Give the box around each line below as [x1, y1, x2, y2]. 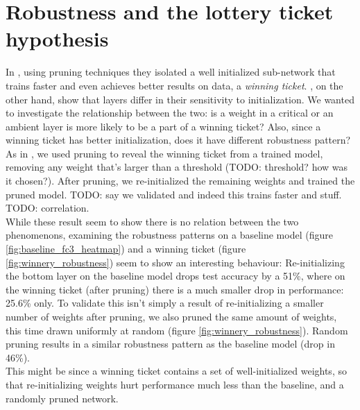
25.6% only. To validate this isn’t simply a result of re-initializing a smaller [6, 296, 324, 310]
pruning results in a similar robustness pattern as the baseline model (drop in [6, 336, 335, 351]
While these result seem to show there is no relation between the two [6, 214, 299, 228]
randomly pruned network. [6, 391, 119, 405]
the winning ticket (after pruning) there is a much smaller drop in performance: [6, 282, 344, 296]
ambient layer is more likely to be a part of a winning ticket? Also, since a [6, 119, 321, 133]
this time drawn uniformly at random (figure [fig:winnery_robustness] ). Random [6, 323, 348, 337]
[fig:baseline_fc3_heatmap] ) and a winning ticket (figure [6, 241, 246, 256]
